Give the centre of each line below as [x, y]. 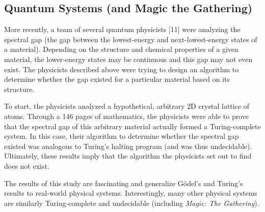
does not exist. [27, 165]
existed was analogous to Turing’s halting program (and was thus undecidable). [128, 146]
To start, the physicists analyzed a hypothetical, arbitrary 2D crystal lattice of [127, 106]
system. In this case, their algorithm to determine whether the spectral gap [122, 136]
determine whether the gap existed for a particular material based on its [117, 79]
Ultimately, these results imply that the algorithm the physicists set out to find [128, 156]
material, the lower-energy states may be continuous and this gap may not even [128, 59]
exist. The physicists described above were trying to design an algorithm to [122, 69]
